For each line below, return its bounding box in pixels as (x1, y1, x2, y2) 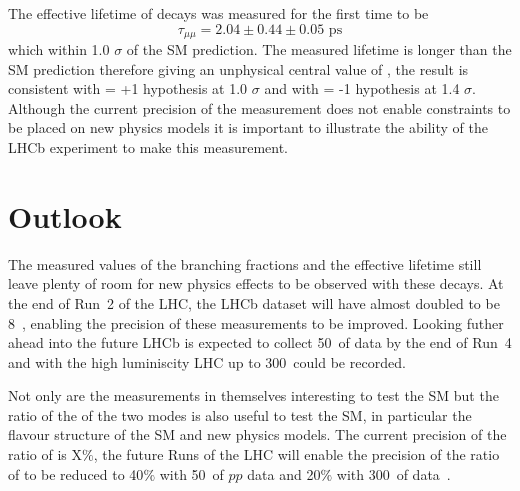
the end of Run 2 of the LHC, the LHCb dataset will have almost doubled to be (8, 292, 500, 313)
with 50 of (159, 463, 224, 484)
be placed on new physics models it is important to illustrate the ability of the (8, 117, 488, 138)
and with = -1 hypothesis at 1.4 (264, 78, 460, 99)
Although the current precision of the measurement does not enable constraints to (8, 97, 511, 118)
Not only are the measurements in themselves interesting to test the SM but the (8, 385, 499, 406)
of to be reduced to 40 (8, 463, 144, 484)
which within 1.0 (8, 39, 110, 60)
